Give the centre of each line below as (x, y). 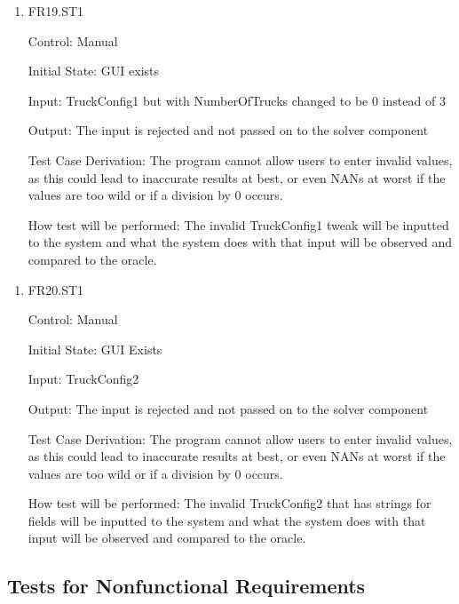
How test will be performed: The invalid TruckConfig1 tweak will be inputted (238, 224)
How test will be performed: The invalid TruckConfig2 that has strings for (229, 503)
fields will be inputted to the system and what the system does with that (227, 520)
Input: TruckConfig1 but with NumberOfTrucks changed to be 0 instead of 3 (237, 100)
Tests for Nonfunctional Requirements (186, 586)
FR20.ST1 (56, 289)
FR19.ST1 (56, 11)
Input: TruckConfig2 (83, 379)
